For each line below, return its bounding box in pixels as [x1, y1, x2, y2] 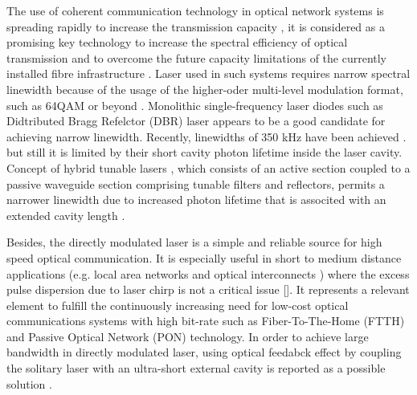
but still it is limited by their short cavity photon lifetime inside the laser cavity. [6, 144, 403, 161]
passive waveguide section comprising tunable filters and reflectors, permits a [6, 175, 385, 192]
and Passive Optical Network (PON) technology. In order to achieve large [6, 328, 369, 344]
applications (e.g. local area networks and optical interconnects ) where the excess [6, 265, 410, 282]
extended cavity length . [6, 206, 125, 223]
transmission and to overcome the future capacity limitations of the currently [6, 49, 387, 66]
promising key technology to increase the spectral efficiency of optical [6, 34, 348, 51]
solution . [6, 375, 52, 392]
